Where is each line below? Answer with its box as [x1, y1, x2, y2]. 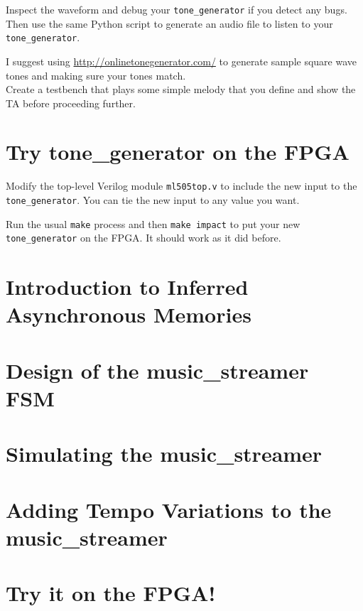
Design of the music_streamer [6, 355, 309, 384]
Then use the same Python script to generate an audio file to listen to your [6, 16, 333, 31]
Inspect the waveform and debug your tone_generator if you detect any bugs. [6, 2, 347, 16]
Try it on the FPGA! [6, 578, 216, 607]
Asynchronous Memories [6, 300, 251, 329]
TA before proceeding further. [6, 95, 136, 110]
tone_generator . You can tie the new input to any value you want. [6, 193, 300, 207]
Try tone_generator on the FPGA [6, 137, 350, 166]
